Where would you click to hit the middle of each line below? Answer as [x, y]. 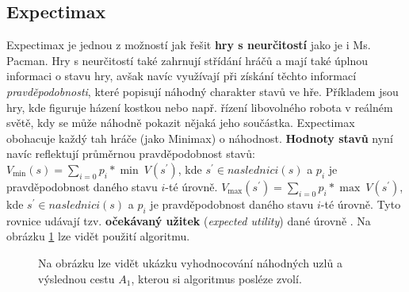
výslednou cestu [76, 278]
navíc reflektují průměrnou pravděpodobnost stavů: [131, 154]
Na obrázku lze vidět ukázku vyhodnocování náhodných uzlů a [190, 262]
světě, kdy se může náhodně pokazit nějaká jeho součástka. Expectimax [181, 123]
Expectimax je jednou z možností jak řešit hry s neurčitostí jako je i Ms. [189, 45]
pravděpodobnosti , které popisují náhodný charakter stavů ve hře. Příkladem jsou [203, 91]
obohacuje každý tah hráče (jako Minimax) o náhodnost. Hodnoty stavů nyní [200, 138]
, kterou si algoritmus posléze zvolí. [216, 278]
